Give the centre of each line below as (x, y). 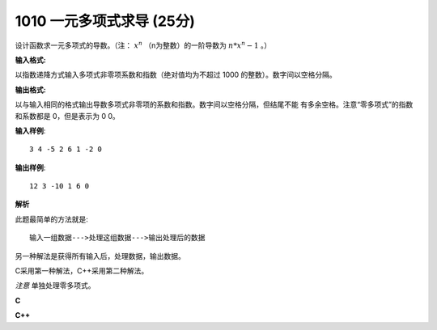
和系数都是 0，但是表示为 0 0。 (68, 116)
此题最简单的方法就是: (52, 219)
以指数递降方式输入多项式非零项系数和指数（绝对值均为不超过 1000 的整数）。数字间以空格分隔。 (176, 75)
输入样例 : (30, 130)
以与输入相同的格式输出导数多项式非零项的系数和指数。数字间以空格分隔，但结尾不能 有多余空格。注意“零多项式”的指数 (214, 104)
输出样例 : (30, 167)
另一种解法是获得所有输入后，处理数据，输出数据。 (100, 256)
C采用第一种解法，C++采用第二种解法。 (82, 271)
